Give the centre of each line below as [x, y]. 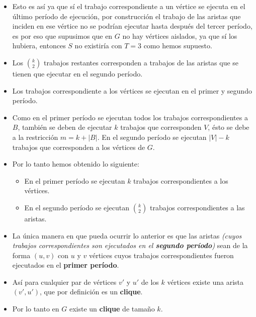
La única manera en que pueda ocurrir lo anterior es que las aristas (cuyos [127, 235]
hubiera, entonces [39, 46]
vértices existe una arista [205, 282]
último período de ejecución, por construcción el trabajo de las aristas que [126, 16]
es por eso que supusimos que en [62, 35]
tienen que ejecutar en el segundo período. [77, 73]
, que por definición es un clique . [91, 292]
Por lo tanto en [36, 309]
